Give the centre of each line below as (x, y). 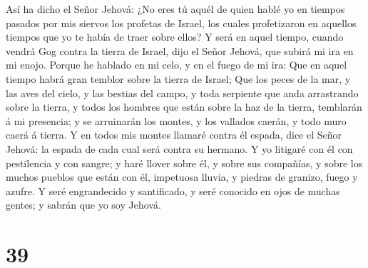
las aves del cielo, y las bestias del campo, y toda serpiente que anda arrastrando (182, 93)
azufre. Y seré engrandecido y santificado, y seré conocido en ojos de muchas (173, 190)
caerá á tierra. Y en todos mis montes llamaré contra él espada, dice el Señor (174, 135)
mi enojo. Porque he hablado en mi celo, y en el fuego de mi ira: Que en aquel (177, 65)
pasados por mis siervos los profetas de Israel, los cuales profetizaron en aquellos (181, 23)
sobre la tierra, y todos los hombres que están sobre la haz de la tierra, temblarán (184, 107)
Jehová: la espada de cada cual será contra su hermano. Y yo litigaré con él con (179, 148)
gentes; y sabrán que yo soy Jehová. (83, 205)
